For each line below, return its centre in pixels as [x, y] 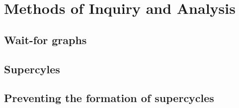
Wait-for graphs [45, 39]
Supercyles [32, 69]
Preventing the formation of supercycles [109, 98]
